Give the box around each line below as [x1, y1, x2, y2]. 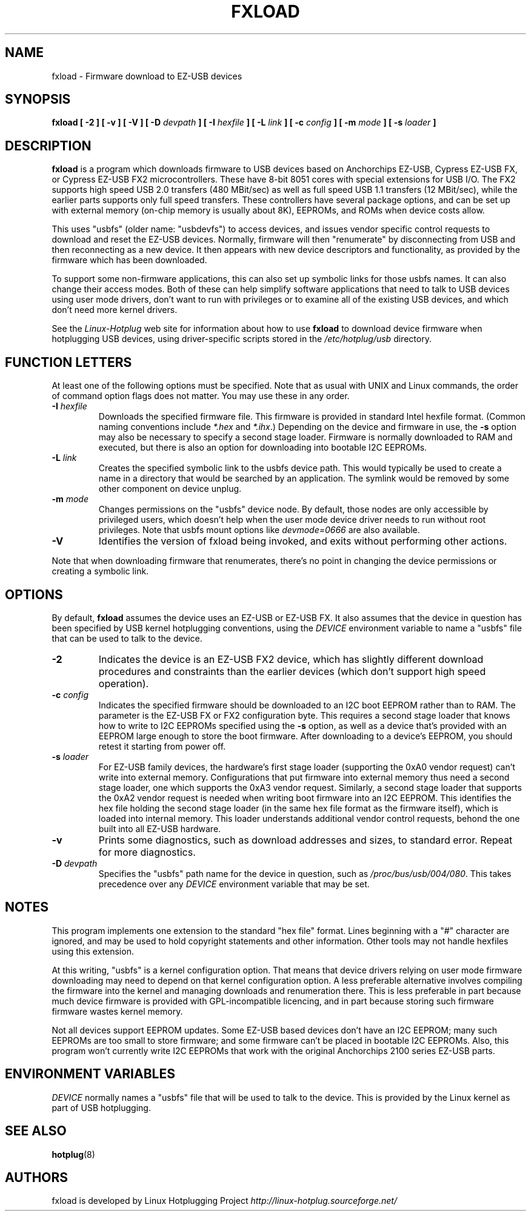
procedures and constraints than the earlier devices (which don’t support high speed [98, 665, 486, 677]
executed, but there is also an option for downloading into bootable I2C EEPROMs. [98, 442, 427, 453]
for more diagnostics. [98, 845, 196, 858]
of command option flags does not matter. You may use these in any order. [52, 391, 350, 401]
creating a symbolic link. [52, 566, 149, 577]
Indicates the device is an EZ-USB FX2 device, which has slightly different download [98, 653, 484, 665]
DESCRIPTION [5, 138, 92, 153]
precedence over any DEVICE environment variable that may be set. [98, 878, 370, 889]
